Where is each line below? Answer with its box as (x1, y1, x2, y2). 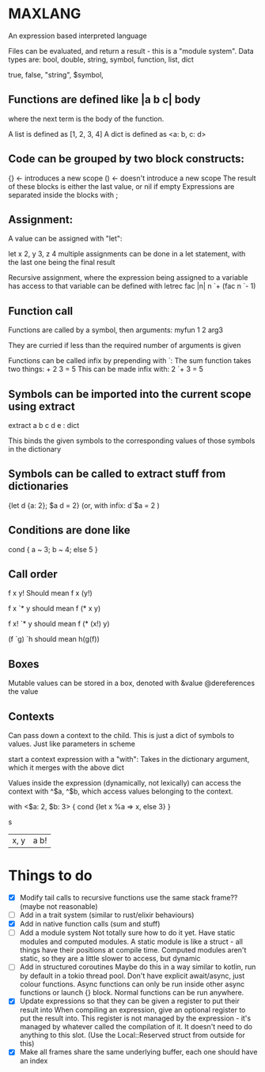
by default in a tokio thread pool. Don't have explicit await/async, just (19, 971, 245, 981)
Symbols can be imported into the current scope (8, 387, 252, 400)
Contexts (8, 710, 55, 723)
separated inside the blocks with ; (8, 190, 119, 199)
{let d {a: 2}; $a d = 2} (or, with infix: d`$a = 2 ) (8, 500, 160, 510)
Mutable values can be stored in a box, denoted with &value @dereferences (8, 678, 256, 688)
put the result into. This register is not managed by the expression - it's (19, 1013, 252, 1023)
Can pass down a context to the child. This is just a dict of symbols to (8, 731, 235, 741)
